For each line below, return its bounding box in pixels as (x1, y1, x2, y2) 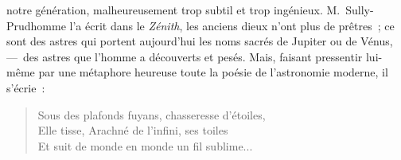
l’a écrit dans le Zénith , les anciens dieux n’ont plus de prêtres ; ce (69, 17, 395, 33)
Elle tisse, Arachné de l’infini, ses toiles (37, 122, 228, 139)
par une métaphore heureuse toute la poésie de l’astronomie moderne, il (38, 64, 388, 80)
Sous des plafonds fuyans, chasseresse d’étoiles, (37, 106, 266, 123)
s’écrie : (6, 79, 45, 96)
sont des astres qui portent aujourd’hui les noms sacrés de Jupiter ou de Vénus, (6, 33, 393, 49)
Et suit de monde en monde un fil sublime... (37, 137, 253, 154)
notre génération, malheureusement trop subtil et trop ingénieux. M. (6, 2, 341, 18)
